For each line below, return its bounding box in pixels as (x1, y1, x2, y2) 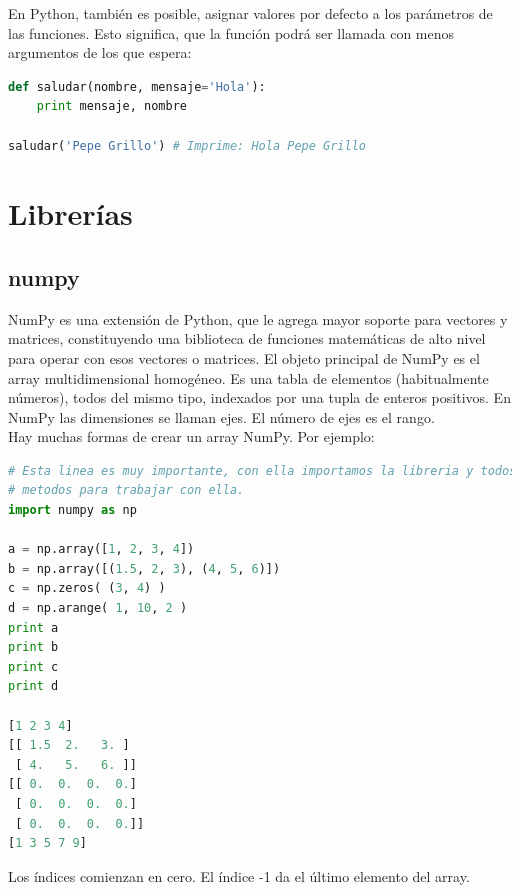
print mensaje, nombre (36, 99, 187, 114)
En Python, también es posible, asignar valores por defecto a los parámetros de (8, 3, 493, 23)
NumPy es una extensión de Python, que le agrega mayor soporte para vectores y (8, 308, 508, 329)
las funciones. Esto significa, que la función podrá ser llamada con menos (8, 22, 455, 43)
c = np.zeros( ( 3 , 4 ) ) (8, 581, 166, 596)
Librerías (8, 193, 133, 234)
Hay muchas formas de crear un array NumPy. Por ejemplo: (8, 426, 375, 447)
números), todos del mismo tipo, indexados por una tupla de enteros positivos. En (8, 387, 511, 408)
